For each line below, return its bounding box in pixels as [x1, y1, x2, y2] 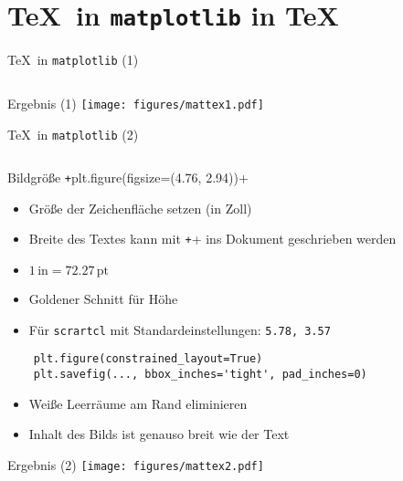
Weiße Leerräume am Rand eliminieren [28, 393, 248, 413]
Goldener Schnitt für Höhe [28, 289, 178, 308]
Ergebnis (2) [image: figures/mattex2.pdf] [7, 455, 264, 474]
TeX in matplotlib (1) [7, 50, 139, 69]
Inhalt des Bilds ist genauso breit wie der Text [28, 424, 290, 444]
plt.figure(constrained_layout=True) [33, 352, 263, 366]
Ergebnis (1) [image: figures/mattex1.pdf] [7, 93, 264, 112]
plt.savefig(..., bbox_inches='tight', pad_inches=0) [33, 368, 367, 382]
